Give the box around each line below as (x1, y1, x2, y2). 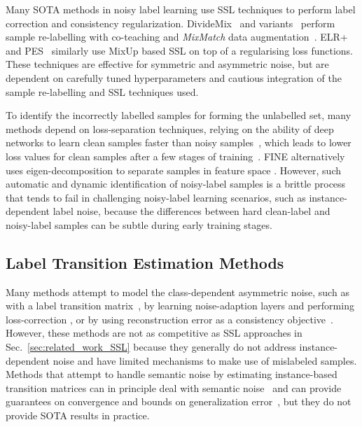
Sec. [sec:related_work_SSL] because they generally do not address (6, 339, 296, 354)
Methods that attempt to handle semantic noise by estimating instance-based (6, 367, 337, 381)
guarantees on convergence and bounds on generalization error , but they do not (6, 394, 351, 409)
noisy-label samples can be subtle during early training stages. (6, 217, 272, 232)
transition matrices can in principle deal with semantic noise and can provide (6, 380, 342, 395)
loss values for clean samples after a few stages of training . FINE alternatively (6, 148, 345, 163)
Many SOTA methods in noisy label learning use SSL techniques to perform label (6, 2, 356, 16)
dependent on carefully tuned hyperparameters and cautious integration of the (6, 70, 342, 85)
